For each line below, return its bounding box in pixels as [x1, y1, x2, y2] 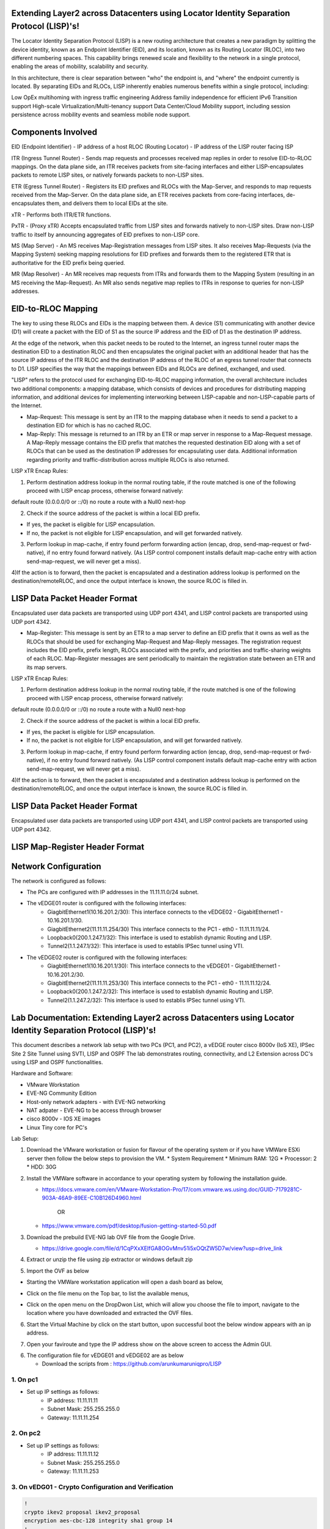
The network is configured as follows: [11, 877, 107, 884]
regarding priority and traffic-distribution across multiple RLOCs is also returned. [26, 456, 230, 463]
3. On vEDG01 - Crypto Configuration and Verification [11, 1483, 174, 1491]
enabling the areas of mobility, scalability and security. [11, 63, 149, 70]
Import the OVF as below [26, 1267, 89, 1275]
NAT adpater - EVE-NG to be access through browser [26, 1106, 162, 1114]
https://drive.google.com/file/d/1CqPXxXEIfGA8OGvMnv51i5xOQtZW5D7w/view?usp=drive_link [42, 1245, 283, 1252]
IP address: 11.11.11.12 [47, 1450, 99, 1458]
